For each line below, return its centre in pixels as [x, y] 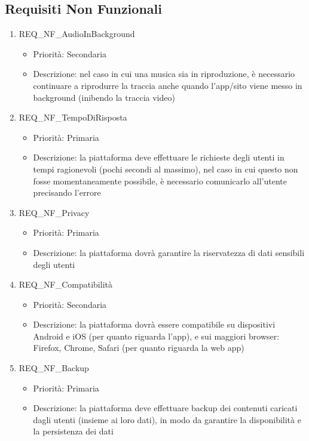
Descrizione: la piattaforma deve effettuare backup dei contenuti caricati [165, 408]
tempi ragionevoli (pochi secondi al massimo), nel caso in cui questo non [166, 169]
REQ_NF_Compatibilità [65, 284]
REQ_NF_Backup [54, 368]
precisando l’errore [67, 192]
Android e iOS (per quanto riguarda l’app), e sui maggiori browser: [156, 336]
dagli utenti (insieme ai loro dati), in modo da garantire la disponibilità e [167, 419]
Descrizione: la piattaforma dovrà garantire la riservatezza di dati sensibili [169, 252]
